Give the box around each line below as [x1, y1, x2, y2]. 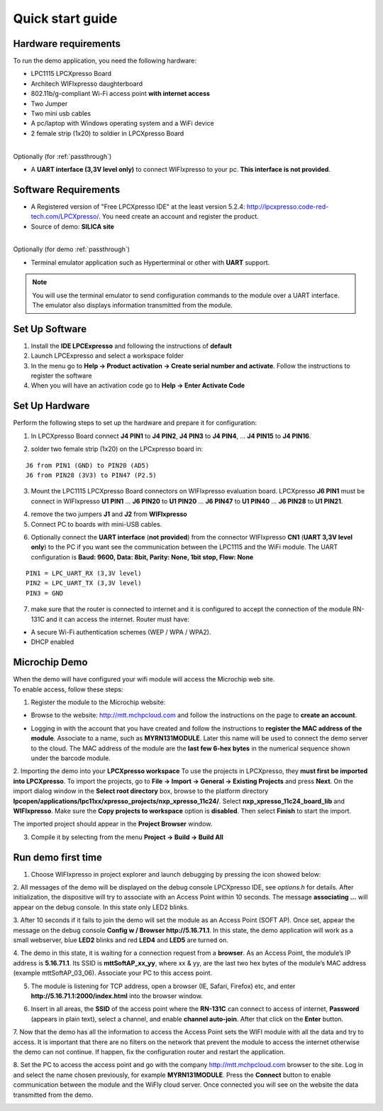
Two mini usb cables [30, 109, 91, 118]
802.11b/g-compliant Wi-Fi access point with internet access [30, 89, 211, 98]
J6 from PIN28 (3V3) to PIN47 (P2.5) [26, 471, 157, 479]
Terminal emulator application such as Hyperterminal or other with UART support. [30, 258, 270, 266]
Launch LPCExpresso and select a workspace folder [30, 351, 184, 360]
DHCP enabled [30, 637, 74, 646]
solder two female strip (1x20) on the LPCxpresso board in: [30, 444, 204, 454]
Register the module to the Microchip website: [30, 698, 166, 706]
